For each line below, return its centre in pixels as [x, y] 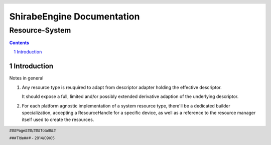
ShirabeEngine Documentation [75, 17]
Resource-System [40, 30]
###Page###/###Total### [33, 130]
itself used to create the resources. [58, 119]
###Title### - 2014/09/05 [32, 138]
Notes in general [26, 78]
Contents [19, 43]
